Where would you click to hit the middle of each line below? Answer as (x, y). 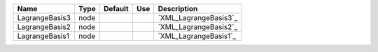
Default (116, 9)
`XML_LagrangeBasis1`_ (197, 36)
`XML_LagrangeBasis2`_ (198, 27)
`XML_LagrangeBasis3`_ (198, 18)
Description (178, 9)
